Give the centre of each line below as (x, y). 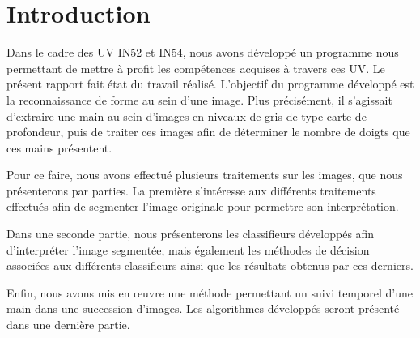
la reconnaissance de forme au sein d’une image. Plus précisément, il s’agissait (199, 99)
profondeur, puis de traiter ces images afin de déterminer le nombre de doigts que (208, 132)
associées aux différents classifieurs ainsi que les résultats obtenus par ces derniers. (210, 265)
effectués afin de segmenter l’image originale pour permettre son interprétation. (203, 206)
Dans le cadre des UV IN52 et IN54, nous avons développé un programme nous (203, 52)
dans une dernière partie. (68, 325)
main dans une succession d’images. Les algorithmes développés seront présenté (203, 308)
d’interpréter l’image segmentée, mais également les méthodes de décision (188, 249)
